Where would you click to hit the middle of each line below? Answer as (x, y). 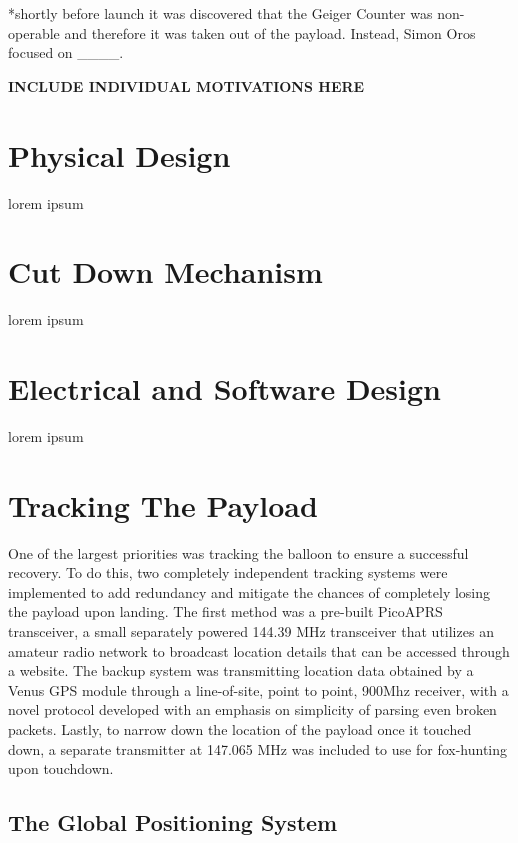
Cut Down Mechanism (165, 271)
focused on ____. (66, 52)
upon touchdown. (61, 768)
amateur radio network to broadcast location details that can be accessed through (259, 650)
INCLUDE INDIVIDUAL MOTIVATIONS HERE (186, 85)
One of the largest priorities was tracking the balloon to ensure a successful (238, 552)
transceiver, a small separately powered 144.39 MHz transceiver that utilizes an (251, 631)
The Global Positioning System (173, 822)
